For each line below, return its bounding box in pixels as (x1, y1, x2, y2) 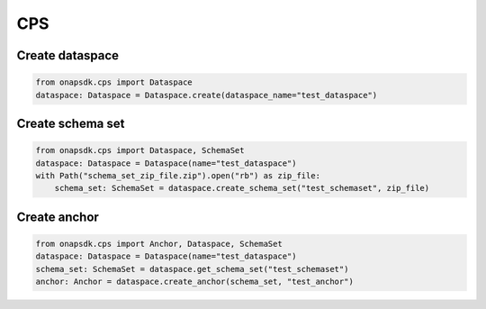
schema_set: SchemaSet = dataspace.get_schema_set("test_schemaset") (35, 264, 349, 274)
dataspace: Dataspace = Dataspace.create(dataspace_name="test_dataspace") (35, 90, 378, 100)
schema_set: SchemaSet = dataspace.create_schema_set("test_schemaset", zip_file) (54, 183, 430, 194)
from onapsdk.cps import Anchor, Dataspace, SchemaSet (35, 239, 283, 249)
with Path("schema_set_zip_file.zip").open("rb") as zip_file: (35, 170, 321, 180)
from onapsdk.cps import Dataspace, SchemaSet (35, 145, 245, 156)
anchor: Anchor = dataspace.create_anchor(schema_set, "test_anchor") (35, 277, 355, 287)
